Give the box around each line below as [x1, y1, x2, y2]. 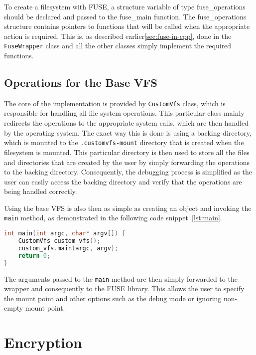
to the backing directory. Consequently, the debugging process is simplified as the [4, 167, 252, 177]
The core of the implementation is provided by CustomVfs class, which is [4, 98, 226, 108]
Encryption [4, 332, 82, 353]
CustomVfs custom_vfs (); [18, 237, 101, 245]
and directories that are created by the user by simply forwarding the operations [4, 157, 250, 167]
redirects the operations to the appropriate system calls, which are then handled [4, 118, 249, 128]
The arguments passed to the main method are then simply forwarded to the [4, 273, 238, 284]
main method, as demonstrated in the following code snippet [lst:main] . [4, 212, 222, 223]
